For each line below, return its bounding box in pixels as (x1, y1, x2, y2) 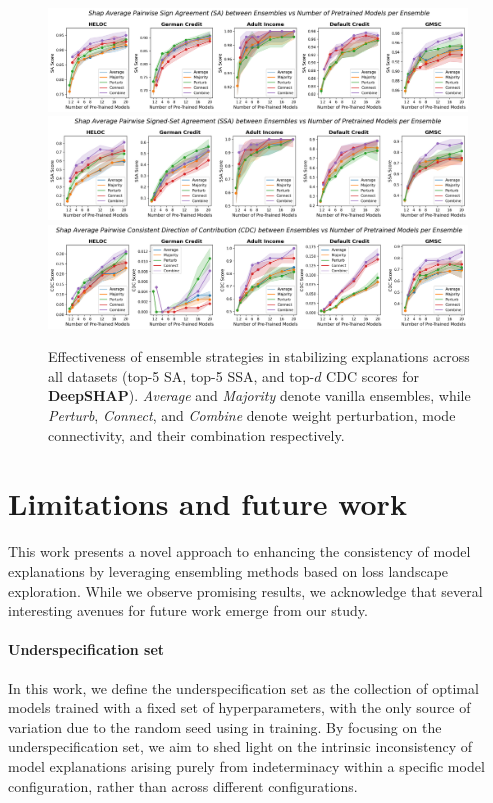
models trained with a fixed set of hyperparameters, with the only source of (8, 697, 471, 718)
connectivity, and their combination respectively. (48, 424, 345, 445)
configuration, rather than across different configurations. (8, 775, 358, 796)
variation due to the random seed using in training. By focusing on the (8, 716, 442, 737)
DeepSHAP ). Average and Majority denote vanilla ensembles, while (48, 385, 471, 406)
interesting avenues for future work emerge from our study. (8, 600, 368, 621)
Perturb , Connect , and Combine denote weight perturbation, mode (48, 405, 456, 426)
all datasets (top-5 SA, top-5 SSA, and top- (48, 365, 315, 386)
